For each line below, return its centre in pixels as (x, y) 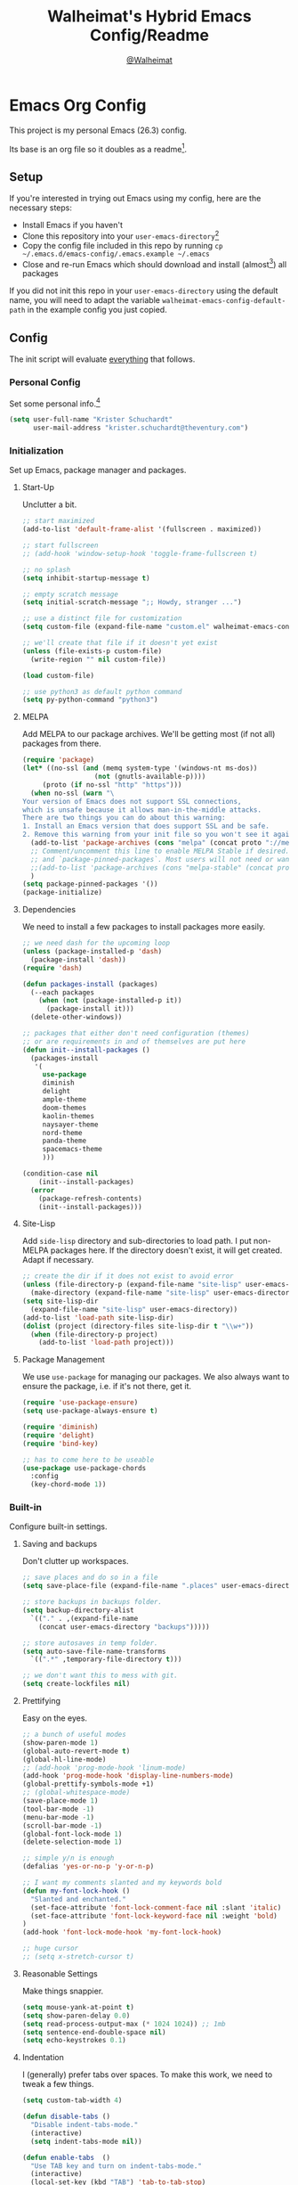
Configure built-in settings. (59, 1526)
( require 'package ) (58, 760)
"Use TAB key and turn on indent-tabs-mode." (116, 2166)
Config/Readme (149, 35)
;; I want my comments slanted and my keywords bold (122, 1883)
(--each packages (63, 992)
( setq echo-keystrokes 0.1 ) (74, 2041)
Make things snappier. (63, 1991)
